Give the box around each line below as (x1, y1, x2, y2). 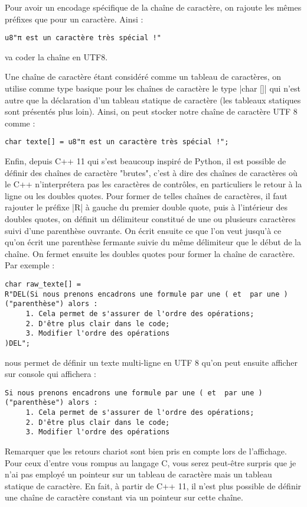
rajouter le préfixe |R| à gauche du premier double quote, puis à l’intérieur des (5, 201, 288, 213)
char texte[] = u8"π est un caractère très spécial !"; (5, 138, 229, 147)
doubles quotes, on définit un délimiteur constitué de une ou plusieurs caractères (5, 213, 296, 225)
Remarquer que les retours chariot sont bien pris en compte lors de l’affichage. (5, 445, 287, 457)
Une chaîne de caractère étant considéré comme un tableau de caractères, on (5, 70, 282, 83)
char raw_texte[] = (5, 280, 81, 288)
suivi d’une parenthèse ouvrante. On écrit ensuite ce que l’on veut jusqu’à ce (5, 224, 282, 236)
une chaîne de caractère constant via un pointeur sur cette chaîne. (5, 491, 243, 503)
